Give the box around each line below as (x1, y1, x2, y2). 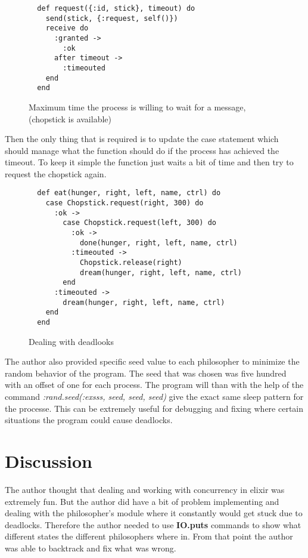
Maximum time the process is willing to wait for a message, (29, 100, 246, 113)
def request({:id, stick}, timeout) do (37, 4, 195, 13)
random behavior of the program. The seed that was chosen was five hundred (5, 366, 287, 379)
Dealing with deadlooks (29, 335, 114, 347)
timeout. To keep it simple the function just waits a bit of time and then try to (5, 156, 294, 168)
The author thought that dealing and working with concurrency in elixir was (5, 483, 285, 495)
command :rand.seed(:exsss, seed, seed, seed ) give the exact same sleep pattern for (5, 390, 304, 403)
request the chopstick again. (5, 167, 107, 180)
